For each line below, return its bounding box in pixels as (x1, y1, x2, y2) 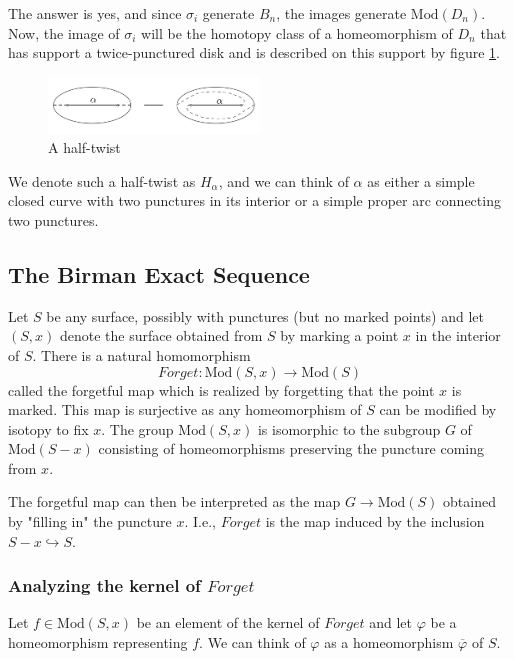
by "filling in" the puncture (8, 511, 172, 532)
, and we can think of (218, 170, 349, 191)
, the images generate (276, 3, 407, 23)
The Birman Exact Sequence (8, 258, 310, 289)
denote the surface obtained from (59, 325, 263, 346)
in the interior (415, 325, 501, 346)
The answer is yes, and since (8, 3, 182, 23)
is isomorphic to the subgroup (257, 418, 441, 439)
